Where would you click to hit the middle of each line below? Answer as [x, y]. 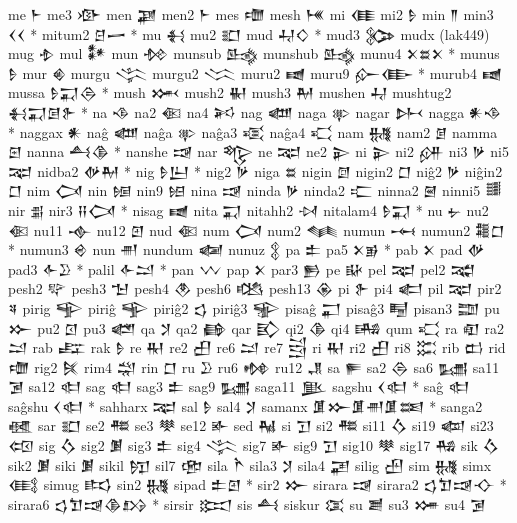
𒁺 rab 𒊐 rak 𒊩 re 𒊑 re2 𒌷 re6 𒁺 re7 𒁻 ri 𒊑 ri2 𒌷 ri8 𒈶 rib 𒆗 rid [257, 347]
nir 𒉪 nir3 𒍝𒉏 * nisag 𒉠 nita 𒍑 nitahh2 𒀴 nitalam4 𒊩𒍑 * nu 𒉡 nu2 [248, 209]
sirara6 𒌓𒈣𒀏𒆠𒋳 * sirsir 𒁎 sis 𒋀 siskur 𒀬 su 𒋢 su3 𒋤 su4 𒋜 [247, 503]
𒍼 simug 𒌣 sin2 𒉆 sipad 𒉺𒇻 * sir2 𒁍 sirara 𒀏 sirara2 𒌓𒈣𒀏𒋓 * [257, 484]
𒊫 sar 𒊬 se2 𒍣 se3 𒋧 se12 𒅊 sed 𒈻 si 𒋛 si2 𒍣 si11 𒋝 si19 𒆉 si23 [251, 425]
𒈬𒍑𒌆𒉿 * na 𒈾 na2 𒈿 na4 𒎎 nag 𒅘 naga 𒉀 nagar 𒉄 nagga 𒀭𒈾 [255, 111]
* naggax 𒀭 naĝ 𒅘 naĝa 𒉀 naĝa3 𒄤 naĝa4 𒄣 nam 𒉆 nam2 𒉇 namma [253, 131]
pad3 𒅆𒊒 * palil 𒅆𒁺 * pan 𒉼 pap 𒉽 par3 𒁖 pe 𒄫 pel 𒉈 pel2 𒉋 [242, 268]
